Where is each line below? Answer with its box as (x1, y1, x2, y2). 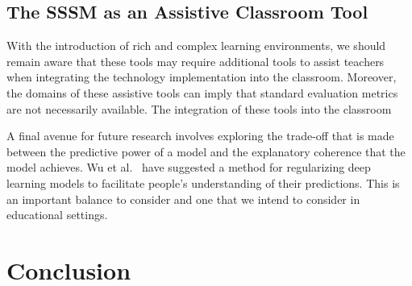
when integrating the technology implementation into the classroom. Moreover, (6, 68, 397, 85)
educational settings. (6, 206, 108, 223)
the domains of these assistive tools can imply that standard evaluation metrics (6, 84, 398, 101)
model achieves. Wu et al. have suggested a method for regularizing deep (6, 159, 371, 176)
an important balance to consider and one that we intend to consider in (6, 190, 360, 207)
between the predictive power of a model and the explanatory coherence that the (6, 143, 406, 160)
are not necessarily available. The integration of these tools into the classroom (6, 100, 392, 117)
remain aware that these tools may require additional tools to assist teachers (6, 52, 385, 69)
